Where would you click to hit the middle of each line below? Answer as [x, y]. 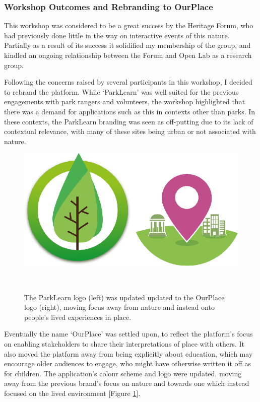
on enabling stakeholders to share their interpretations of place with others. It [124, 344]
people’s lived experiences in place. [78, 317]
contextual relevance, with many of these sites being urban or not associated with [130, 131]
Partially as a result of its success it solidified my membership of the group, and [127, 45]
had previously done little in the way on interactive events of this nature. [117, 35]
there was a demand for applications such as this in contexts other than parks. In [130, 111]
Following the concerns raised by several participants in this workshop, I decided [128, 82]
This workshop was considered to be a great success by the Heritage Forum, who [129, 25]
